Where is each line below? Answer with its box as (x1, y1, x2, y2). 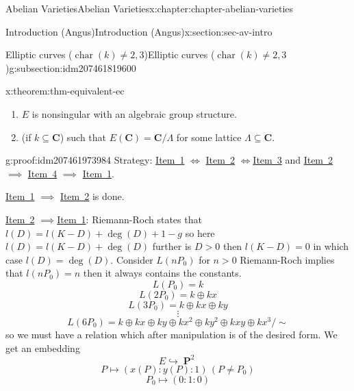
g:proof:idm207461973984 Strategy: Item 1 (5, 153, 185, 167)
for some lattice (176, 129, 242, 144)
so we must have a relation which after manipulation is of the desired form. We (5, 327, 338, 341)
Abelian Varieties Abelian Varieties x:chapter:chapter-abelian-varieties (5, 1, 294, 15)
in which (313, 239, 349, 253)
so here (185, 225, 215, 240)
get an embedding (5, 340, 80, 355)
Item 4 (27, 166, 58, 180)
